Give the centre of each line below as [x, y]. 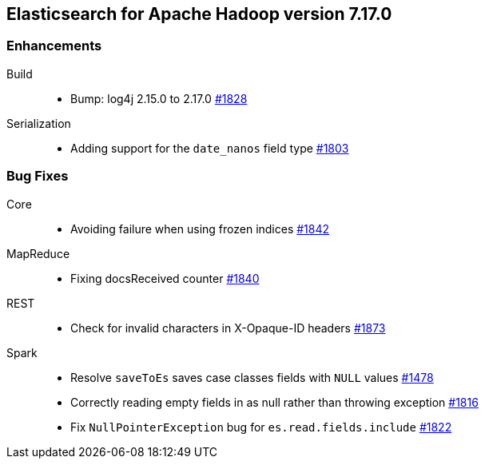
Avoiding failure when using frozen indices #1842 [200, 229]
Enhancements [54, 46]
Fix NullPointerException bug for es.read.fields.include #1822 [261, 427]
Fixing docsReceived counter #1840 [165, 278]
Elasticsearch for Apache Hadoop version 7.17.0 [199, 14]
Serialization [39, 123]
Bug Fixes [38, 176]
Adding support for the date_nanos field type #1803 [210, 148]
